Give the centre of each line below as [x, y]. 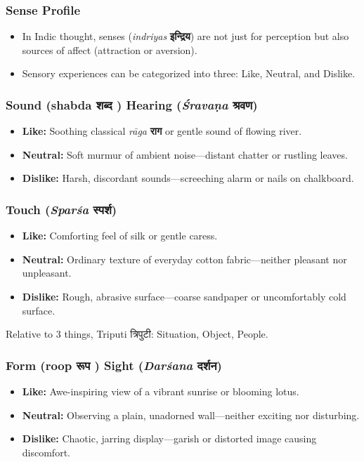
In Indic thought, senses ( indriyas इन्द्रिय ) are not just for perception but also [186, 36]
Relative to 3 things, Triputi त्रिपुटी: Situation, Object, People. [137, 334]
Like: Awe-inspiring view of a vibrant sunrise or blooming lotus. [161, 391]
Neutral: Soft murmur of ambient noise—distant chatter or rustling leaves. [185, 154]
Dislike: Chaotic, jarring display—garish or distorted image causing [169, 438]
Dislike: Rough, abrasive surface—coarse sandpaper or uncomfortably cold [184, 296]
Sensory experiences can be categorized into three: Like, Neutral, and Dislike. [189, 73]
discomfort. [46, 452]
